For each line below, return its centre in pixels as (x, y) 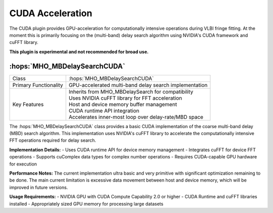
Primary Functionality (38, 85)
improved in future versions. (39, 187)
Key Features (28, 104)
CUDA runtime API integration (104, 110)
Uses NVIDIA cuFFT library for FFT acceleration (125, 98)
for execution (23, 164)
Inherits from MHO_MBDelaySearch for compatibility (131, 92)
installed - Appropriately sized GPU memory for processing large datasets (86, 204)
